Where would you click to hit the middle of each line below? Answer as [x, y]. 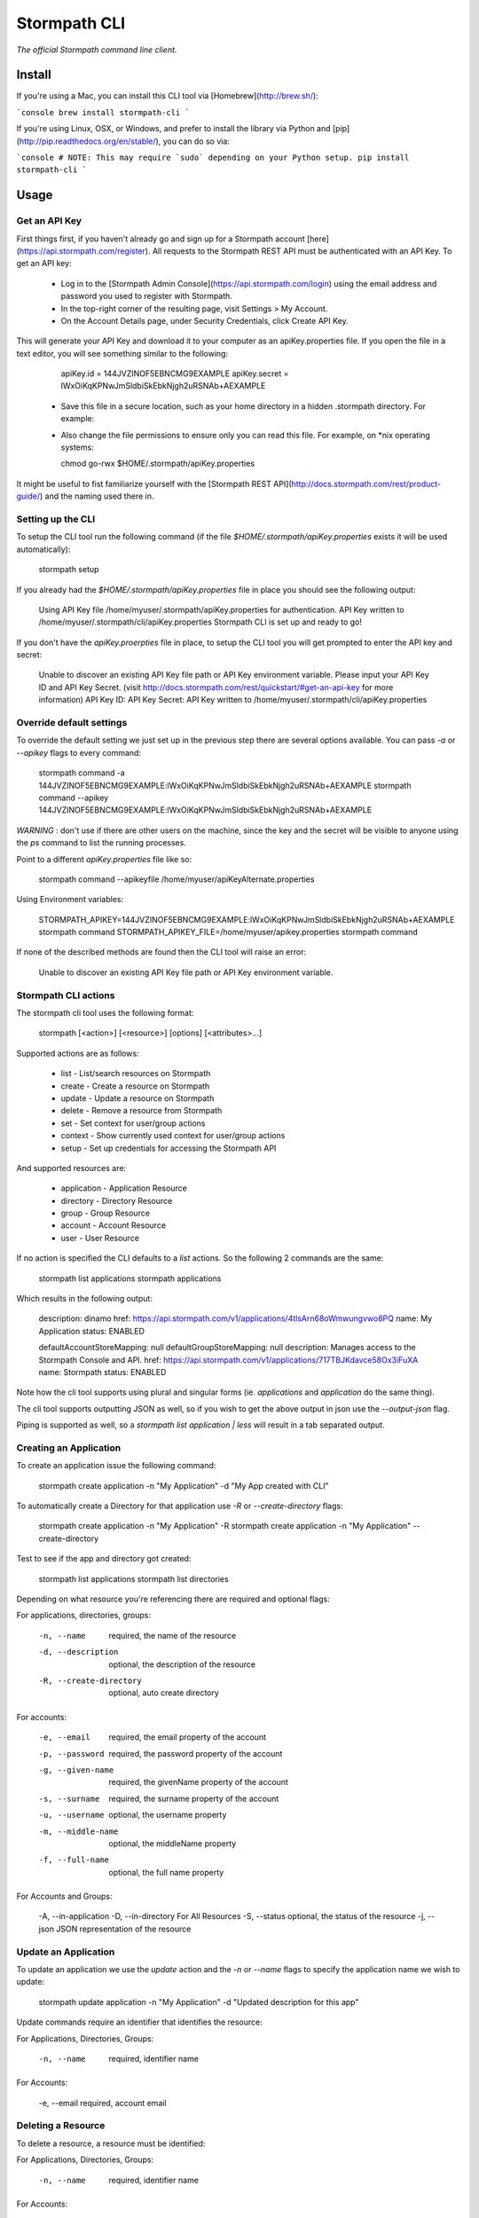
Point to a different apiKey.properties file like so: [104, 859]
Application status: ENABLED [92, 1331]
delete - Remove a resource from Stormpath [141, 1111]
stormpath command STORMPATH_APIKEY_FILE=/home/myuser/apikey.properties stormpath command [228, 932]
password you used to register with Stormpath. [146, 296]
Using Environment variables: [70, 900]
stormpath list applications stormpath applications [130, 1278]
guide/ [28, 496]
